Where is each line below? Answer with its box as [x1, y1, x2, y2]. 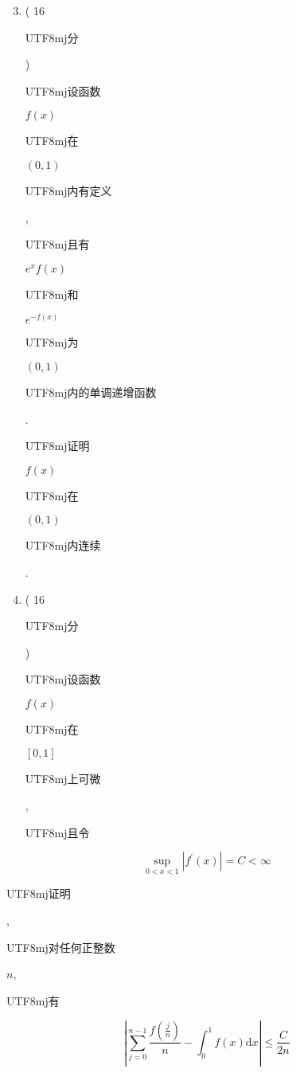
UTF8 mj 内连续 [25, 537, 101, 554]
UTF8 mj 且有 [25, 236, 90, 253]
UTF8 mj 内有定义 [25, 182, 112, 198]
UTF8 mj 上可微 [25, 770, 101, 787]
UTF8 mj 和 [25, 285, 79, 302]
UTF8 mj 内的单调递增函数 [25, 383, 157, 400]
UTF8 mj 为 [25, 334, 79, 350]
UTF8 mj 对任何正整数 [6, 938, 115, 955]
